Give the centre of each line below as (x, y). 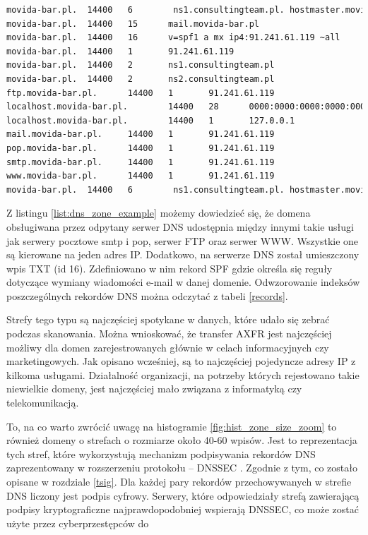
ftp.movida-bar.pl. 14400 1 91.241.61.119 (141, 93)
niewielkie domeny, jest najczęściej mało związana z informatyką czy (154, 389)
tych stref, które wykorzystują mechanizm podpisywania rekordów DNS (161, 453)
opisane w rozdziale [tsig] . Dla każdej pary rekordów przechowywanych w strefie (179, 481)
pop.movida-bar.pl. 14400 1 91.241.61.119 (141, 148)
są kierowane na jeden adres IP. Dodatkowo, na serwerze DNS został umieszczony (183, 254)
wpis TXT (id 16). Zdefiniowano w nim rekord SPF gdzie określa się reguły (170, 268)
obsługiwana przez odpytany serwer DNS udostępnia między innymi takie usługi (180, 226)
